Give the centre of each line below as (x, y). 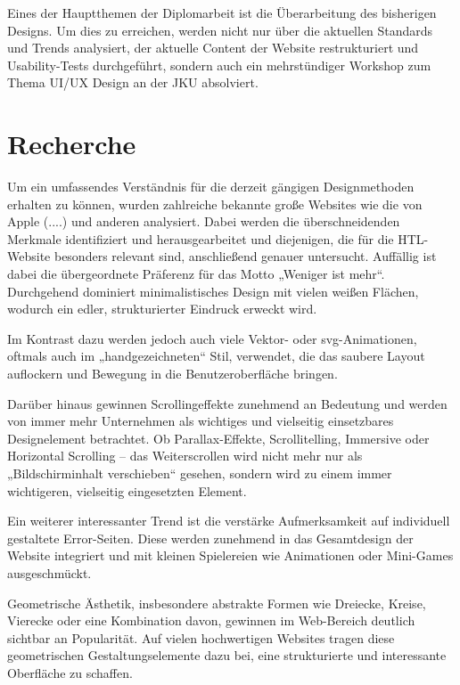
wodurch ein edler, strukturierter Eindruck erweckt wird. (162, 309)
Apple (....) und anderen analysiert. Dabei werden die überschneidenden (204, 221)
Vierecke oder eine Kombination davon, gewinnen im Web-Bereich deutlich (211, 620)
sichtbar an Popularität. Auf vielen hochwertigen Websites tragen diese (201, 637)
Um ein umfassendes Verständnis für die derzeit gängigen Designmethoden (211, 187)
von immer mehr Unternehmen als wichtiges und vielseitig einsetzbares (201, 421)
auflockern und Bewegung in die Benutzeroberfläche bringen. (172, 374)
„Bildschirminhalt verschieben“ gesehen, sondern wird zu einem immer (200, 473)
